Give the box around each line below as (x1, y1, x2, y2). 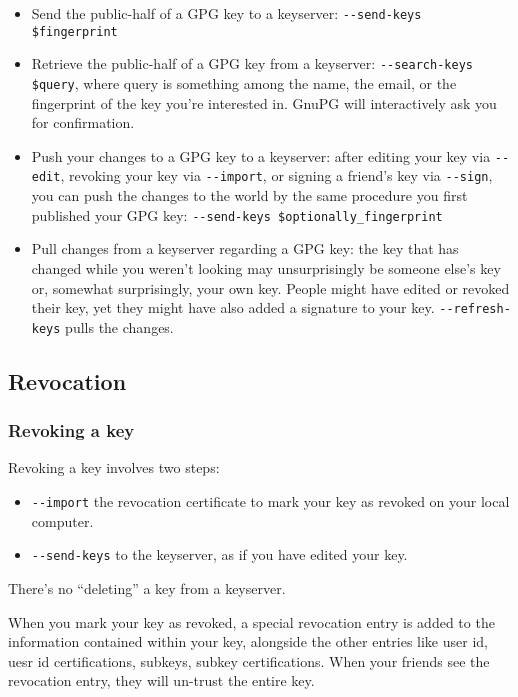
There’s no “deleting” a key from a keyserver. (8, 577, 286, 598)
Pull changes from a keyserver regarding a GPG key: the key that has (31, 238, 459, 259)
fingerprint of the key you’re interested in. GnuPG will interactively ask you (31, 92, 497, 113)
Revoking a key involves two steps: (8, 457, 220, 478)
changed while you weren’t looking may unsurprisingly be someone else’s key (31, 257, 501, 278)
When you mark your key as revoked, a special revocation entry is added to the (8, 611, 495, 632)
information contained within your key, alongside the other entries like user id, (8, 631, 488, 652)
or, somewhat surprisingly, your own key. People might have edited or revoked (31, 277, 510, 298)
